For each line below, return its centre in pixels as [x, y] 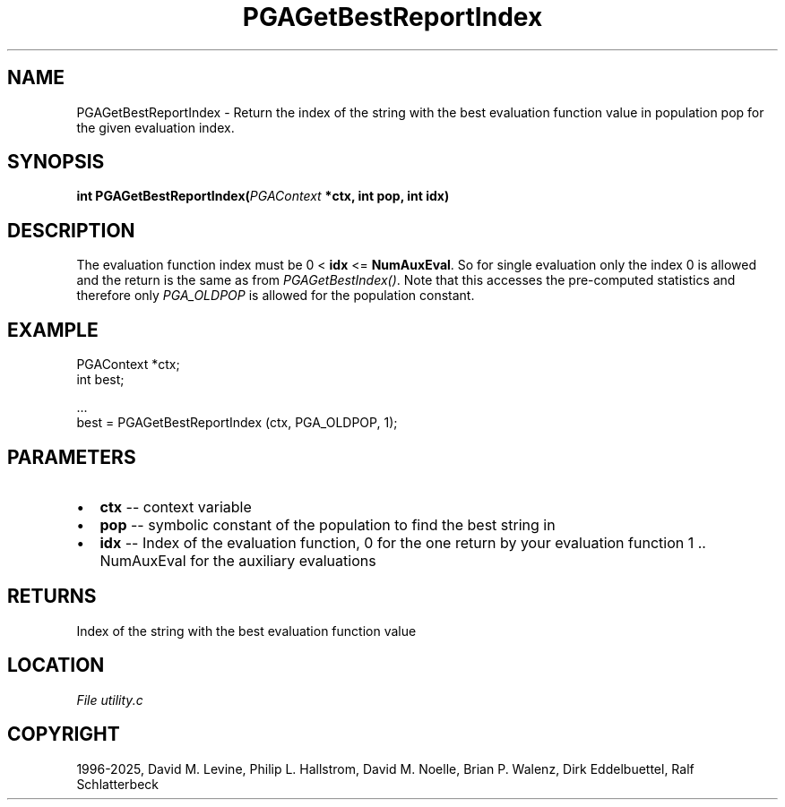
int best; [100, 380]
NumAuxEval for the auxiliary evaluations [238, 560]
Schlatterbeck [117, 784]
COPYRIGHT [64, 734]
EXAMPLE [53, 330]
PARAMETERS [72, 457]
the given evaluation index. [155, 127]
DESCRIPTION [71, 230]
